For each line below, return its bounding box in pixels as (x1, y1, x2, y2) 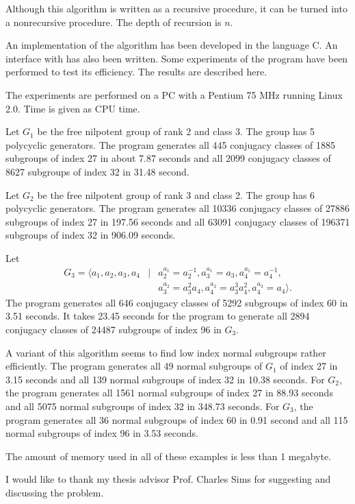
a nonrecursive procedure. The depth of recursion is (5, 14, 222, 29)
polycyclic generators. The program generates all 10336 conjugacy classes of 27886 (5, 201, 350, 215)
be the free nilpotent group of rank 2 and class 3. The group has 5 (37, 124, 315, 139)
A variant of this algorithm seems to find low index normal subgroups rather (5, 345, 326, 359)
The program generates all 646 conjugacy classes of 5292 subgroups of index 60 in (5, 295, 348, 309)
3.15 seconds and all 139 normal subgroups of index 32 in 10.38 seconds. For (5, 372, 325, 386)
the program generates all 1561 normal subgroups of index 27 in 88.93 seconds (5, 385, 333, 400)
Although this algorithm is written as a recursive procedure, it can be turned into (5, 1, 347, 15)
